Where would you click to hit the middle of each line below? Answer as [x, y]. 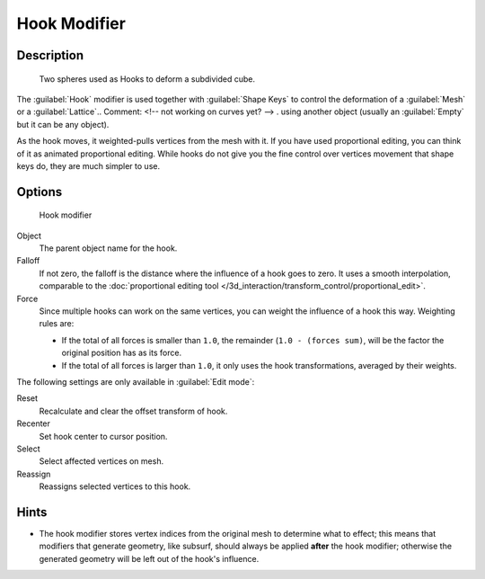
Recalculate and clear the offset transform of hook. [133, 411]
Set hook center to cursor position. [103, 436]
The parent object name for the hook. [108, 248]
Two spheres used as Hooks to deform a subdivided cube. [147, 79]
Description [50, 55]
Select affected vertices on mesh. [101, 461]
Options [40, 192]
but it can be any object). [63, 124]
